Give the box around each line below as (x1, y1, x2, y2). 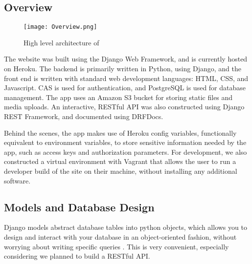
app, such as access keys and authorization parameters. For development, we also (4, 146, 247, 157)
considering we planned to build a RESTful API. (4, 251, 150, 261)
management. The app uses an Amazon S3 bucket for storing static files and (4, 92, 233, 102)
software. (4, 175, 31, 185)
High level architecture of (23, 37, 99, 47)
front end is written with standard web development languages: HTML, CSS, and (4, 73, 249, 83)
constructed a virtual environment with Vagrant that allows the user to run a (4, 156, 236, 166)
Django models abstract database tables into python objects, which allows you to (4, 222, 247, 232)
